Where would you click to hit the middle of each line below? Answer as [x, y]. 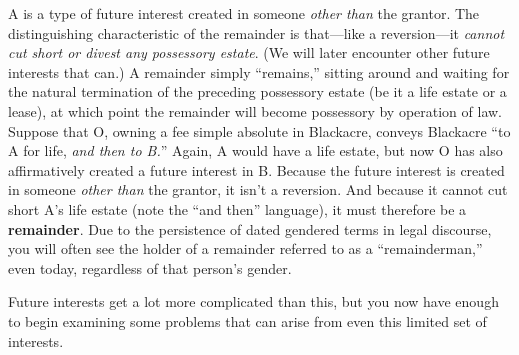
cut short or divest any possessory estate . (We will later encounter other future [249, 52]
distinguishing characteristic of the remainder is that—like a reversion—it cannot [256, 32]
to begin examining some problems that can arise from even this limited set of [247, 320]
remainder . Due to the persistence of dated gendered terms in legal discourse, [250, 228]
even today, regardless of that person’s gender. [150, 267]
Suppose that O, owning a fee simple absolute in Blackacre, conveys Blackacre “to [259, 130]
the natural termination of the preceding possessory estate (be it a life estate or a [257, 91]
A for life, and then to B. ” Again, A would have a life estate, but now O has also [255, 150]
